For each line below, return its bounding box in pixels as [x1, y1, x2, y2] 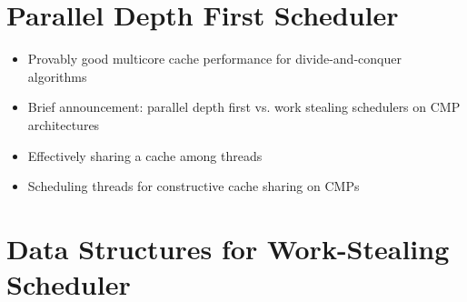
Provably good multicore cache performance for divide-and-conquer [27, 49, 402, 68]
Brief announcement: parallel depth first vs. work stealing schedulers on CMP [27, 97, 461, 116]
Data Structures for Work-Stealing [6, 229, 450, 267]
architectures [27, 115, 100, 134]
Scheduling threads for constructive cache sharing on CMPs [27, 176, 360, 196]
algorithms [27, 66, 87, 86]
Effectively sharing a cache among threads [27, 146, 263, 165]
